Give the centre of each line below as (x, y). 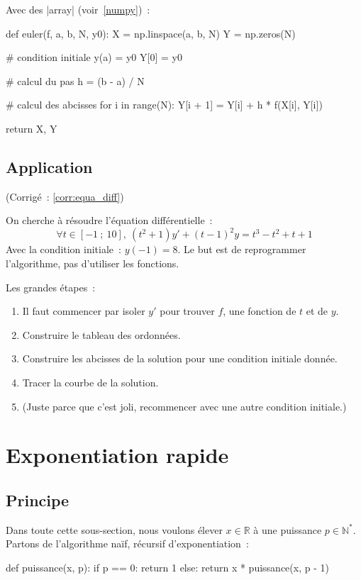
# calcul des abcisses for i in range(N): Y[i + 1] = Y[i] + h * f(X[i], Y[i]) (164, 105)
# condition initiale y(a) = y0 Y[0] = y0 (94, 57)
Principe (38, 500)
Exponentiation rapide (117, 455)
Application (49, 166)
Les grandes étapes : (51, 287)
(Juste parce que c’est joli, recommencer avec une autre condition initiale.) (184, 406)
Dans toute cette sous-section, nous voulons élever (114, 529)
